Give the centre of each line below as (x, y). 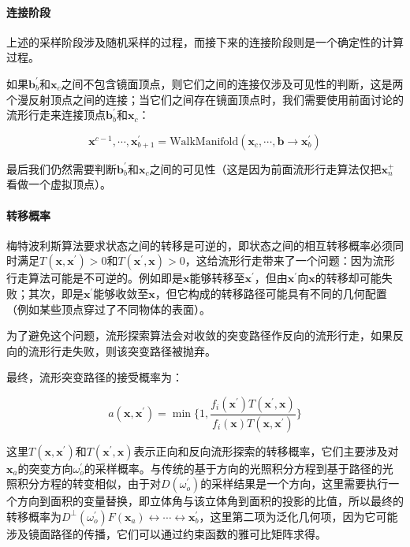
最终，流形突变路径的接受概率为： (95, 377)
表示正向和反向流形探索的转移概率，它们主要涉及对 (266, 450)
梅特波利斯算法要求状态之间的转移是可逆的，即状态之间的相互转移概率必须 (199, 245)
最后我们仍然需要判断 (61, 168)
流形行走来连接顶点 (56, 115)
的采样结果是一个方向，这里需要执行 (294, 484)
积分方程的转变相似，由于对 (89, 484)
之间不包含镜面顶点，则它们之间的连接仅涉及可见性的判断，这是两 (232, 83)
